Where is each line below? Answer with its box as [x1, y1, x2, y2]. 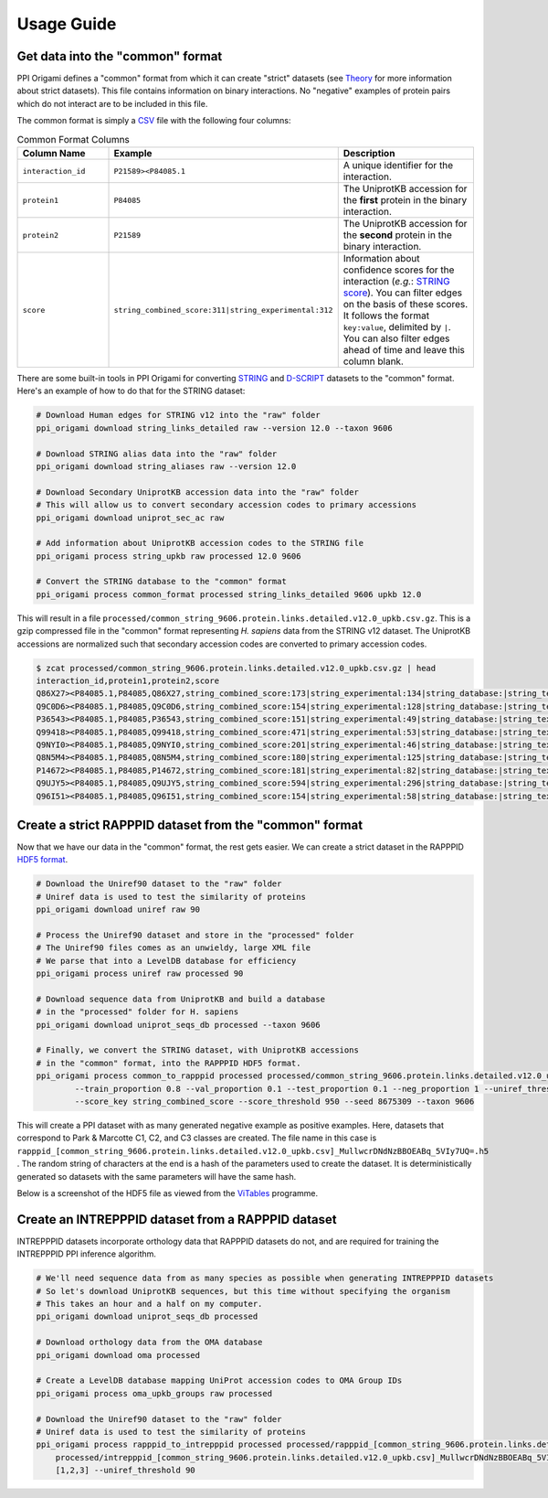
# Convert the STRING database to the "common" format [36, 576, 287, 587]
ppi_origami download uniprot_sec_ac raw [36, 512, 225, 523]
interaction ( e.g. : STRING [342, 275, 451, 287]
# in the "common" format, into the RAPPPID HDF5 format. [36, 1057, 301, 1068]
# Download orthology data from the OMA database [36, 1337, 263, 1348]
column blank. [342, 355, 404, 368]
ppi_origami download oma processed [36, 1350, 201, 1360]
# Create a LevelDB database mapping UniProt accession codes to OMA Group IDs [36, 1375, 403, 1386]
